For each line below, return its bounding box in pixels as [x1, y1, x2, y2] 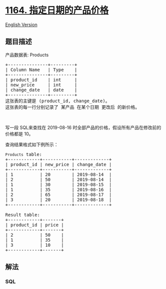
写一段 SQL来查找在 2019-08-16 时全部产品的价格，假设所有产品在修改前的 [5, 124, 161, 130]
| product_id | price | [5, 222, 64, 228]
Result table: [5, 212, 40, 218]
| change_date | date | [5, 87, 77, 93]
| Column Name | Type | [5, 66, 77, 73]
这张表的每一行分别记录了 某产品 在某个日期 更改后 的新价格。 [5, 104, 140, 110]
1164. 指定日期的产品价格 [5, 5, 109, 16]
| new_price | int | [5, 82, 77, 88]
